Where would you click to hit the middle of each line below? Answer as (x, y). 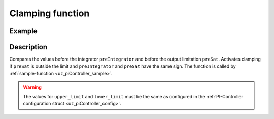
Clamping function (49, 13)
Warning (32, 87)
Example (23, 31)
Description (28, 47)
